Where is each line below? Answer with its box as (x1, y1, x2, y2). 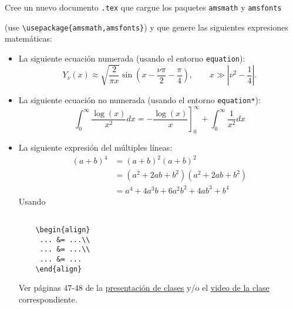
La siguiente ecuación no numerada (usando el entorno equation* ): (18, 94, 261, 106)
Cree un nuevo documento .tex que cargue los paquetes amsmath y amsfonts (5, 1, 282, 13)
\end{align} (35, 264, 82, 273)
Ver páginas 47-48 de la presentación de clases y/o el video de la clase (18, 281, 270, 294)
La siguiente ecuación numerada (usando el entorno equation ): (18, 52, 245, 64)
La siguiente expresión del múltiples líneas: (18, 141, 173, 154)
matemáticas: (5, 32, 52, 45)
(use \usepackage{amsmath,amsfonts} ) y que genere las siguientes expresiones (5, 21, 288, 33)
